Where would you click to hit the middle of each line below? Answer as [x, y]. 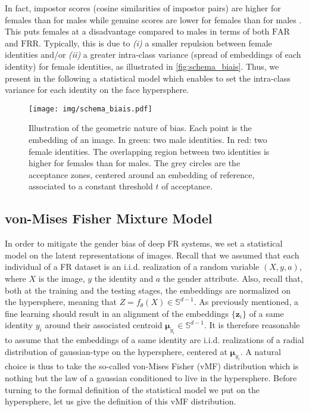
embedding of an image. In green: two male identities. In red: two [148, 139]
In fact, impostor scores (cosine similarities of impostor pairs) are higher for [143, 8]
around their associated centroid [104, 325]
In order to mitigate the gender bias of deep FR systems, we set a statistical [144, 243]
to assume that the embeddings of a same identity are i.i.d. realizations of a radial [154, 340]
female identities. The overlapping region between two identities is [149, 151]
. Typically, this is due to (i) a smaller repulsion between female [155, 43]
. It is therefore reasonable [252, 325]
